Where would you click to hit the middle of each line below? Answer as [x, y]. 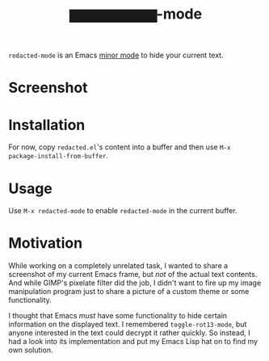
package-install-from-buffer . [59, 156]
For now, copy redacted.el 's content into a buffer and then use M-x [120, 147]
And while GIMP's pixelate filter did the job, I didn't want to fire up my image [135, 283]
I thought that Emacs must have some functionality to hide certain [118, 316]
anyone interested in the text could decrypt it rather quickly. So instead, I [129, 333]
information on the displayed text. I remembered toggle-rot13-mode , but [128, 325]
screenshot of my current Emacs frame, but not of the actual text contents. [133, 275]
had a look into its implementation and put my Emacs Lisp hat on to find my [133, 342]
